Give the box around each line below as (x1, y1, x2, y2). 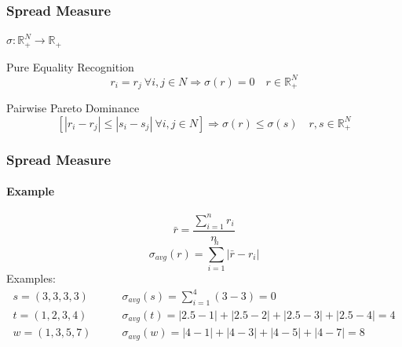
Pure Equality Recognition (6, 58, 134, 75)
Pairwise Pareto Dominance (6, 100, 140, 116)
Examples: (6, 269, 56, 286)
